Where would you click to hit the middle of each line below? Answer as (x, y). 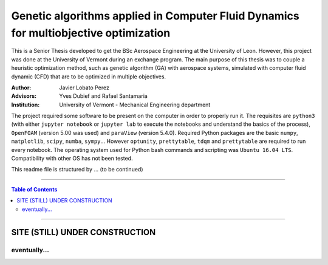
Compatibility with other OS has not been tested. (72, 159)
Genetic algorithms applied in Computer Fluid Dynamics (155, 16)
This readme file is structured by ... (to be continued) (77, 170)
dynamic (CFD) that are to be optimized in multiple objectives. (89, 77)
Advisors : (24, 96)
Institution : (26, 105)
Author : (21, 88)
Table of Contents (34, 189)
